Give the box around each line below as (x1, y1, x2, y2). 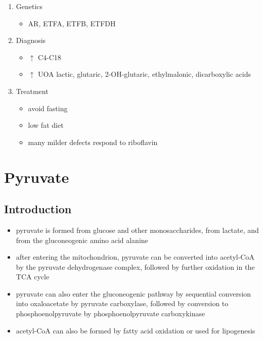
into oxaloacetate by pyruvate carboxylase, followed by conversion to (16, 298, 229, 309)
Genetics (16, 1, 43, 11)
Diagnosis (16, 35, 46, 45)
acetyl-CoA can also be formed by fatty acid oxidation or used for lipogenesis (16, 325, 255, 335)
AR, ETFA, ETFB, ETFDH (28, 18, 116, 28)
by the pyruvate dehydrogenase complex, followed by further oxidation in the (16, 261, 255, 272)
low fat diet (28, 120, 64, 130)
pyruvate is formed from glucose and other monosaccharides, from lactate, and (16, 224, 259, 235)
